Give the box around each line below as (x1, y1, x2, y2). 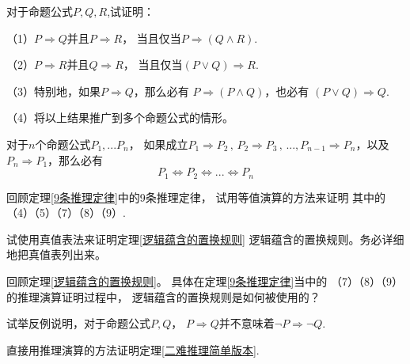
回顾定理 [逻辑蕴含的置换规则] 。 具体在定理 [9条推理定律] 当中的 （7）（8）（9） (6, 272, 403, 289)
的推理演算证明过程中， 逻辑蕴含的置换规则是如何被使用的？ (6, 288, 321, 305)
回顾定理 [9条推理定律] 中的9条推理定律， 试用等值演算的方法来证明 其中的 (6, 188, 386, 205)
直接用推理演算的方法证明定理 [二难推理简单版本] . (6, 341, 260, 358)
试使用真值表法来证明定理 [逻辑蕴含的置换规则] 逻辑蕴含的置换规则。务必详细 (6, 230, 404, 247)
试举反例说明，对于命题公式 (6, 315, 150, 332)
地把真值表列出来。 (6, 246, 106, 263)
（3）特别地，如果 (6, 82, 101, 99)
